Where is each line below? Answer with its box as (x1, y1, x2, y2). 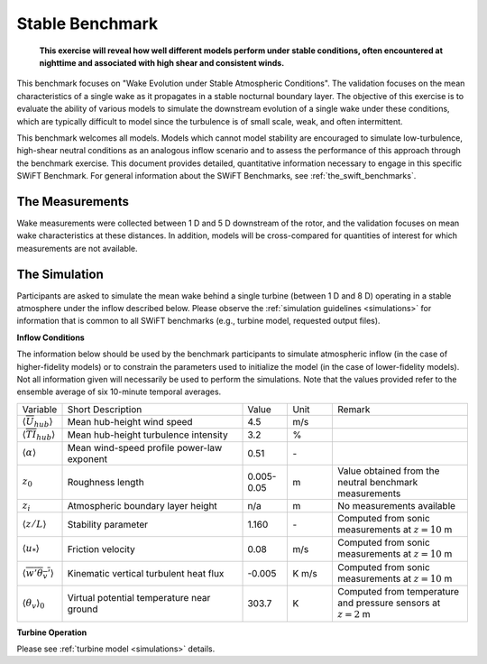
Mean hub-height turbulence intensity (67, 429, 229, 441)
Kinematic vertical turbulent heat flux (67, 567, 225, 579)
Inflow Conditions (16, 332, 85, 343)
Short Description (67, 402, 142, 415)
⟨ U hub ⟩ (22, 415, 53, 429)
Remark (337, 402, 371, 415)
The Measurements (16, 194, 130, 209)
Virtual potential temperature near (67, 592, 211, 604)
